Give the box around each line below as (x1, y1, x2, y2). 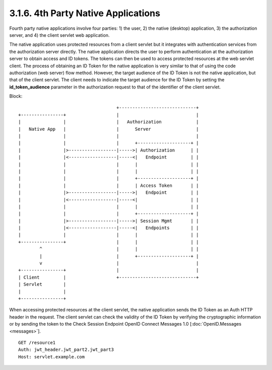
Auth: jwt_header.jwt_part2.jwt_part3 (18, 347, 114, 353)
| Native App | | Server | (18, 126, 199, 132)
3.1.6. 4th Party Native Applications (9, 8, 161, 19)
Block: (9, 93, 23, 99)
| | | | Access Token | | (18, 182, 199, 188)
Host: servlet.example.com (18, 354, 85, 359)
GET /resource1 (18, 340, 56, 345)
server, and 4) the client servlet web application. (9, 32, 110, 38)
